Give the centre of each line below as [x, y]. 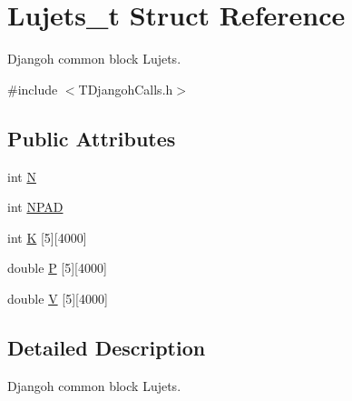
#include [33, 89]
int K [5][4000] [47, 237]
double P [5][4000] [57, 268]
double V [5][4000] [58, 298]
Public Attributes [92, 138]
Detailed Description [107, 347]
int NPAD [35, 207]
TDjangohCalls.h [126, 89]
